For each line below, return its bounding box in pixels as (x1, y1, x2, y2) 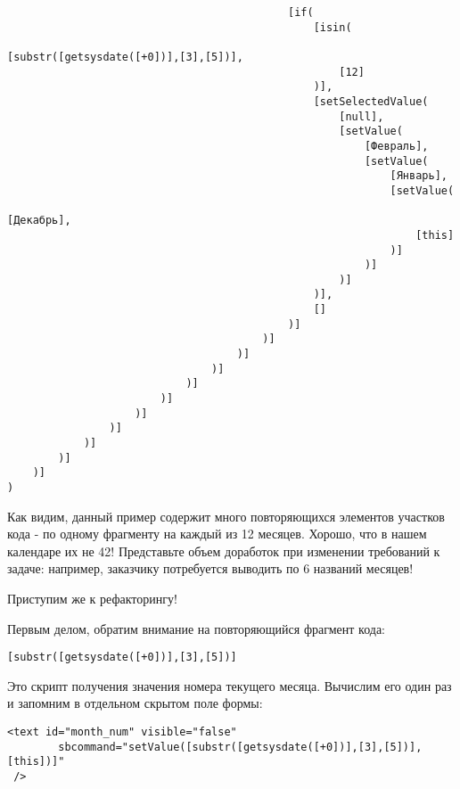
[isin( (313, 21, 352, 34)
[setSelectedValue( (313, 95, 429, 108)
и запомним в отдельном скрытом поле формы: (7, 694, 263, 712)
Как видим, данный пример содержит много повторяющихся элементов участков (7, 506, 445, 525)
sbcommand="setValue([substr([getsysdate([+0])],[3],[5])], (58, 740, 423, 753)
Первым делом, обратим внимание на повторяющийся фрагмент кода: (7, 619, 386, 637)
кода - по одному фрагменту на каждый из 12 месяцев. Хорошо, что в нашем (7, 524, 427, 543)
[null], (339, 110, 384, 123)
